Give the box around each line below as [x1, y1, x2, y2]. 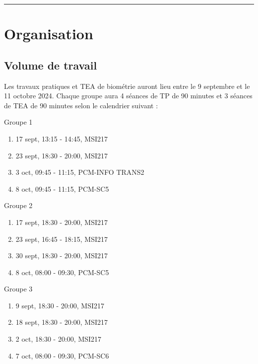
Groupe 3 [4, 284, 33, 294]
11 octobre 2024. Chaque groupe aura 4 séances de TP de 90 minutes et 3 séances [4, 90, 253, 101]
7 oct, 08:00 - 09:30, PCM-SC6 [15, 350, 109, 361]
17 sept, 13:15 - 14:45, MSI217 [15, 133, 108, 144]
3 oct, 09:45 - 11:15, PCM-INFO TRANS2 [15, 167, 144, 177]
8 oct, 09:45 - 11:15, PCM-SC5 [15, 183, 109, 194]
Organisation [4, 23, 93, 44]
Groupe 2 [4, 200, 33, 211]
